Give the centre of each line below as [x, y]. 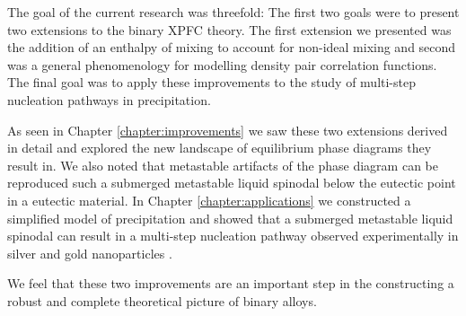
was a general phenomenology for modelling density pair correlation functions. [222, 64]
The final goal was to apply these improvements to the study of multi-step [211, 82]
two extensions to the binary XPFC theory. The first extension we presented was [229, 29]
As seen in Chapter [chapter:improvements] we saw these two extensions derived [228, 130]
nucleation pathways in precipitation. [109, 99]
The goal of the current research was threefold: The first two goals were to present [233, 12]
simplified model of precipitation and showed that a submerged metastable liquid [230, 218]
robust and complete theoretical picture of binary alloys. [162, 300]
